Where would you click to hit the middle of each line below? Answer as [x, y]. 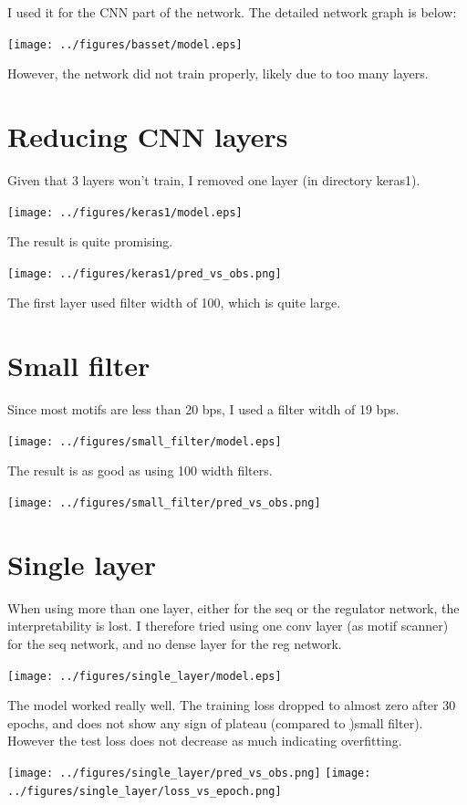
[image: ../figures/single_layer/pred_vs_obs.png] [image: [189, 774]
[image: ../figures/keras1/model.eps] [125, 212]
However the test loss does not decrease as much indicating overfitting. [205, 741]
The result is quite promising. [90, 241]
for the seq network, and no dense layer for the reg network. [175, 643]
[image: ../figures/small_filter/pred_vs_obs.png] [164, 503]
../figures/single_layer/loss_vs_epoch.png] [145, 791]
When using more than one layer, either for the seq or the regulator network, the [233, 607]
